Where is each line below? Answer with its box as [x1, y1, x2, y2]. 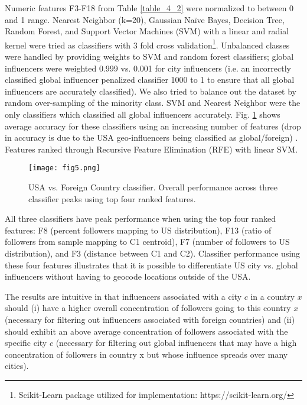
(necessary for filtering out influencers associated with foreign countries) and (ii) [5, 313, 295, 325]
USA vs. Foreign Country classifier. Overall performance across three [28, 181, 278, 193]
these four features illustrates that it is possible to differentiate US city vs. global [5, 258, 298, 271]
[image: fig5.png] [28, 164, 100, 173]
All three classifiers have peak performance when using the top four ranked [5, 212, 276, 225]
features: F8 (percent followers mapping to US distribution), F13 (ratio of [5, 223, 272, 236]
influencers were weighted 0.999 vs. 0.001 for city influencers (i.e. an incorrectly [5, 61, 291, 74]
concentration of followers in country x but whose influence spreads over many [5, 348, 288, 360]
